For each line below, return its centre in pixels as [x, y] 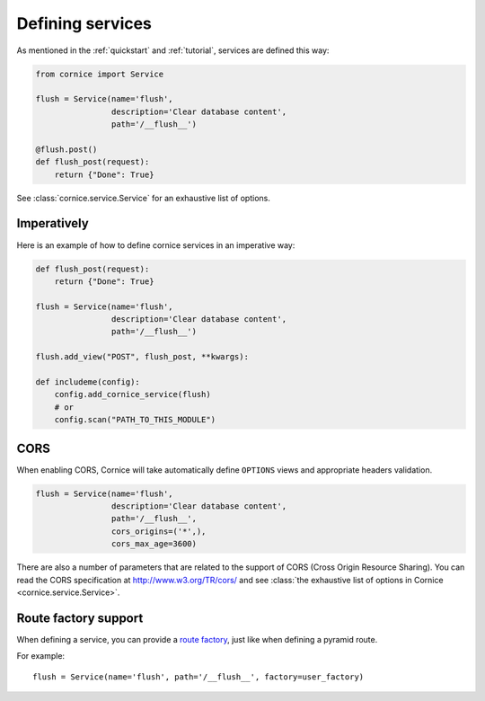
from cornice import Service [100, 74]
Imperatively [53, 223]
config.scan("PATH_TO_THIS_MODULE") [135, 420]
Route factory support [80, 618]
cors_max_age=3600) [154, 544]
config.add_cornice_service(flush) [132, 395]
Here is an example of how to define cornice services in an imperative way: [156, 245]
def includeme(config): [88, 382]
